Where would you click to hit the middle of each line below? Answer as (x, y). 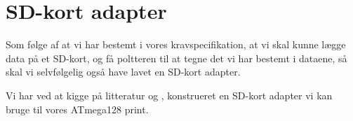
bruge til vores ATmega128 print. (77, 109)
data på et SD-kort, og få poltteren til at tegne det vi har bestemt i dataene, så (176, 58)
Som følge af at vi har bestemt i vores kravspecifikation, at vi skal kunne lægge (176, 44)
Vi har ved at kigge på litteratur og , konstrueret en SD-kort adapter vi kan (169, 95)
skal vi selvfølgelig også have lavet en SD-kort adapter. (123, 72)
